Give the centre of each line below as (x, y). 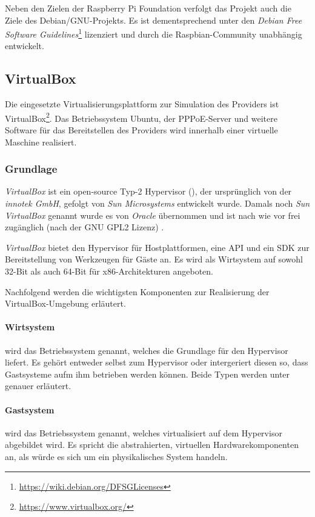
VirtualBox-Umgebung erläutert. (65, 303)
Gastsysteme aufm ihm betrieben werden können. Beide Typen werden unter (148, 374)
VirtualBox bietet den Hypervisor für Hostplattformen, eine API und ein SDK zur (157, 247)
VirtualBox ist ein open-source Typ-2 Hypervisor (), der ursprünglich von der (148, 191)
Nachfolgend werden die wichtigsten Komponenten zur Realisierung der (137, 291)
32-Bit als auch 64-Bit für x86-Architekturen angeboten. (109, 271)
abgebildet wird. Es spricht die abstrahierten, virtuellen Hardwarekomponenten (152, 445)
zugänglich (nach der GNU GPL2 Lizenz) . (85, 227)
